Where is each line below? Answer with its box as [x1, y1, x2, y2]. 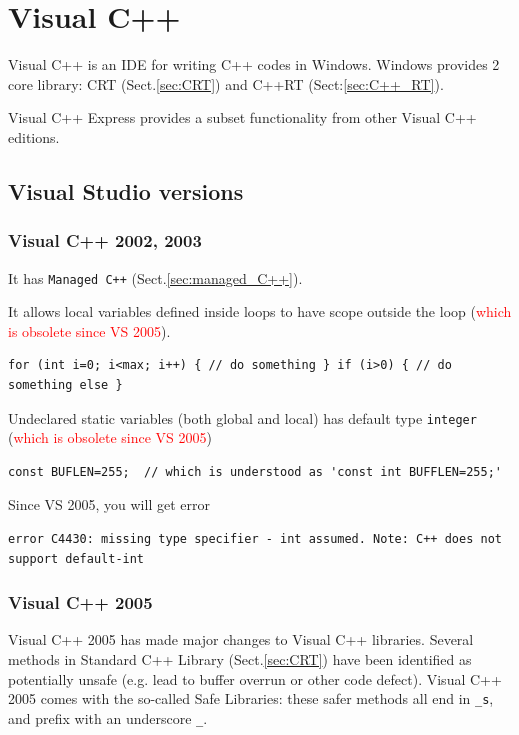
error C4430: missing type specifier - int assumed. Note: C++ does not [8, 531, 502, 546]
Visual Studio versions [8, 175, 244, 206]
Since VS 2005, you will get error [8, 494, 210, 515]
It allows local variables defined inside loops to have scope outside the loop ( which [8, 301, 512, 322]
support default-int [8, 551, 145, 566]
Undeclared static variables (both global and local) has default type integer [8, 407, 477, 428]
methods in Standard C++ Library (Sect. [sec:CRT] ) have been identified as [8, 648, 472, 669]
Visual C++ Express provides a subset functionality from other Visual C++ [8, 107, 477, 128]
